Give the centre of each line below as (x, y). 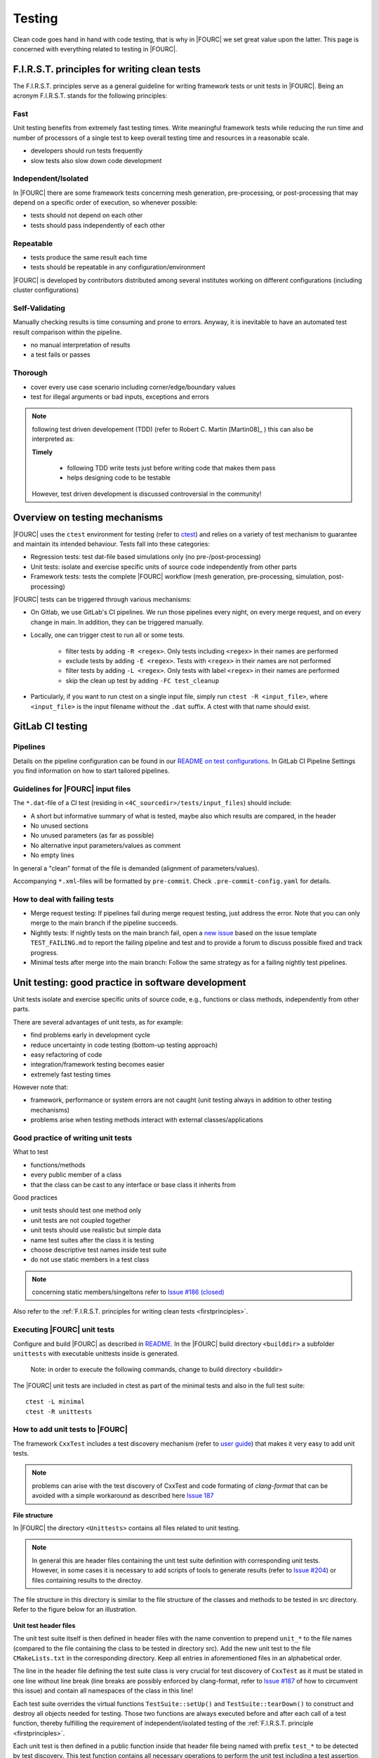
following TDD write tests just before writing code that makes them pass (171, 468)
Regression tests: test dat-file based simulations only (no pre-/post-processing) (146, 557)
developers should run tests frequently (87, 150)
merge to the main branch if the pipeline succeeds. (104, 923)
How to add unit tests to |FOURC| (70, 1430)
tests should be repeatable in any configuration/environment (118, 267)
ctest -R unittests (59, 1411)
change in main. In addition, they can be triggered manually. (117, 622)
